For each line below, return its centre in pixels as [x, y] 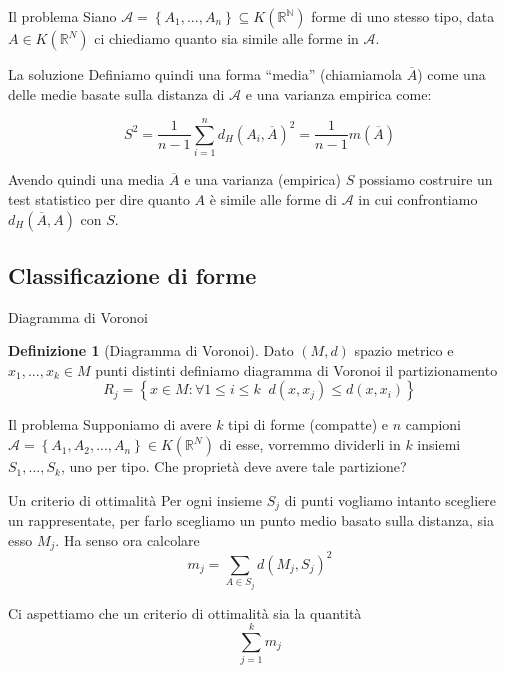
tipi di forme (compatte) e [308, 424]
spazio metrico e [404, 350]
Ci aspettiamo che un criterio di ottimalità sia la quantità [185, 612]
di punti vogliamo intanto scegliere [390, 499]
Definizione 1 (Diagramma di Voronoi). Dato [151, 350]
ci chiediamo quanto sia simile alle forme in [226, 38]
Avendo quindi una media [86, 179]
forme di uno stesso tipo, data [403, 16]
